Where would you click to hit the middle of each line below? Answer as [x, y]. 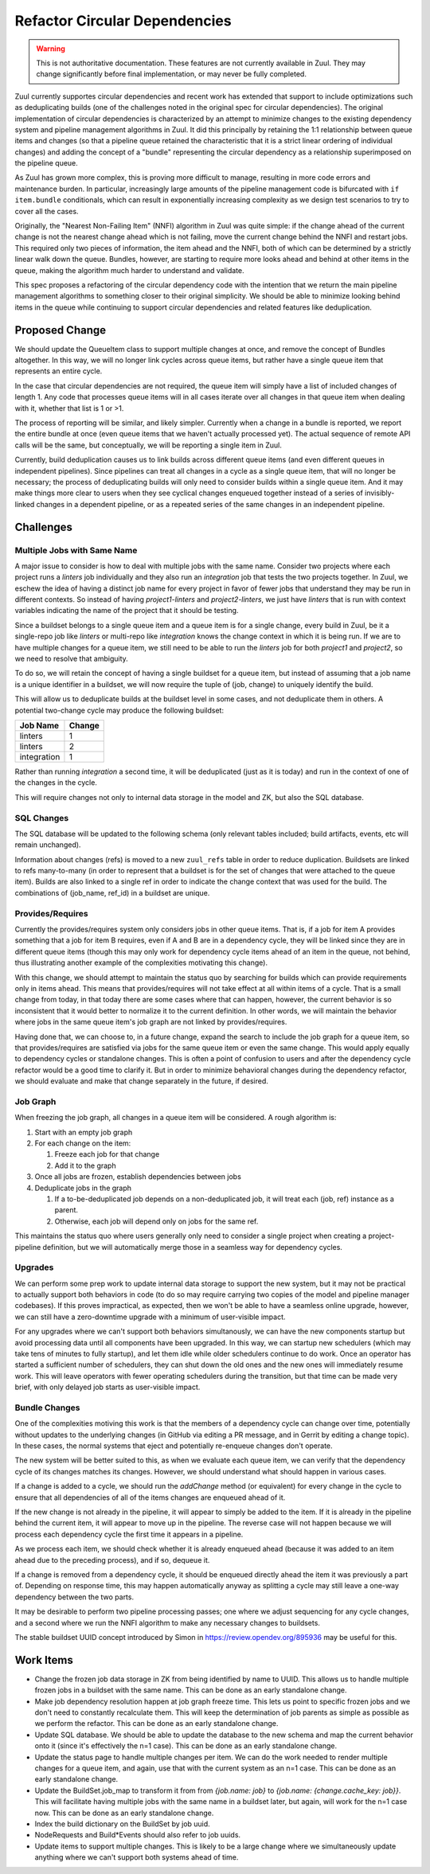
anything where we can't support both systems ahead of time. [137, 1857]
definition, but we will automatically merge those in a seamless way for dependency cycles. [192, 1247]
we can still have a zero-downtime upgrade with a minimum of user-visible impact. [150, 1317]
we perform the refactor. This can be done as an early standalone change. [156, 1724]
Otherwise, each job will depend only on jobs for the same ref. [156, 1221]
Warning [51, 49]
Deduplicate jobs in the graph [83, 1188]
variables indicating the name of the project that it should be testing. [127, 611]
